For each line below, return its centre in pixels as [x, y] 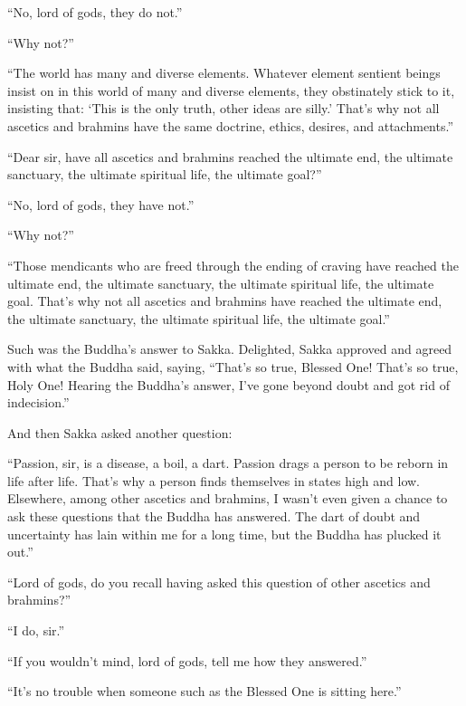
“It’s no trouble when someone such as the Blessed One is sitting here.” [204, 691]
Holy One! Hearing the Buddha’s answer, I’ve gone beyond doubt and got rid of [228, 384]
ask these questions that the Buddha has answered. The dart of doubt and [214, 516]
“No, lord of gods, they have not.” [101, 204]
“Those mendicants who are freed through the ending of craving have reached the [233, 265]
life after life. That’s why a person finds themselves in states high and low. [214, 480]
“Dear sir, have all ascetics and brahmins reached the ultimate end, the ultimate [230, 156]
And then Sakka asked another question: [120, 432]
